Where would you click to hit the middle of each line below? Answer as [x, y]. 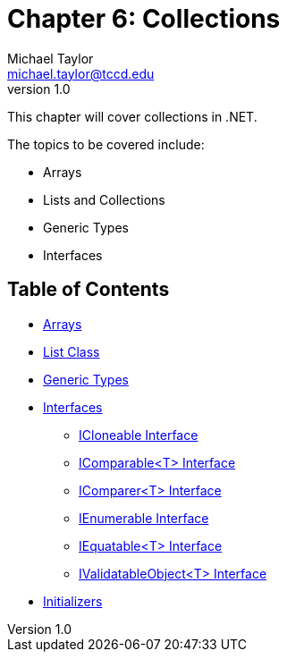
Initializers [73, 601]
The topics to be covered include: [106, 144]
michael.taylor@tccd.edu [81, 73]
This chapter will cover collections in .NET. [132, 116]
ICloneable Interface [139, 435]
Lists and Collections [104, 199]
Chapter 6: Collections [144, 19]
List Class [72, 351]
